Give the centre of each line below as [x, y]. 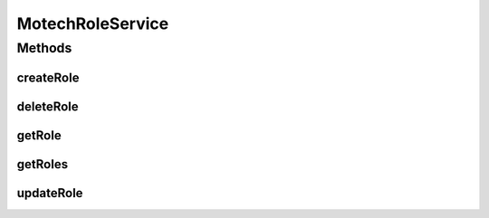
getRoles [42, 164]
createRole [48, 77]
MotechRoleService [93, 24]
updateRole [50, 193]
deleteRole [48, 106]
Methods [44, 48]
